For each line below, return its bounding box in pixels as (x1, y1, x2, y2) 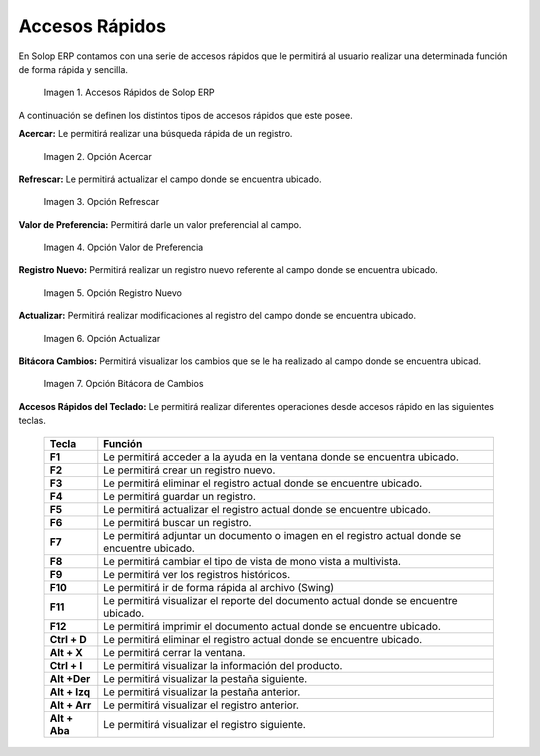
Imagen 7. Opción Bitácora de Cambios (43, 378, 204, 390)
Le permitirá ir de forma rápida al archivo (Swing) (103, 580, 335, 594)
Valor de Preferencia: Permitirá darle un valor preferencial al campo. (18, 218, 302, 230)
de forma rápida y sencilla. (18, 63, 129, 75)
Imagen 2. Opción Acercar (43, 150, 152, 162)
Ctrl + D (49, 632, 87, 646)
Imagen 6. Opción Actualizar (43, 332, 161, 344)
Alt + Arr (49, 698, 92, 712)
